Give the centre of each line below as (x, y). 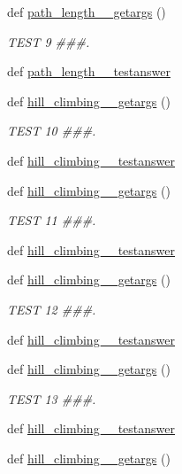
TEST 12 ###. (52, 309)
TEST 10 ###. (52, 131)
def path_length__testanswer (89, 71)
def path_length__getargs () (87, 12)
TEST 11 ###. (52, 220)
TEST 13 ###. (52, 398)
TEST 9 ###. (49, 41)
